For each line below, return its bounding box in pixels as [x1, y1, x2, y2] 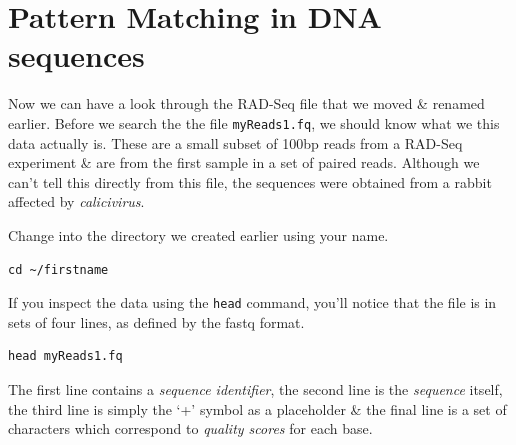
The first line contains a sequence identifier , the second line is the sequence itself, [8, 378, 503, 399]
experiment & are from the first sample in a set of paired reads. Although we [8, 152, 480, 173]
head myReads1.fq [8, 349, 123, 364]
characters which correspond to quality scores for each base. [8, 418, 373, 439]
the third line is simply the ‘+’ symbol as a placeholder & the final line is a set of [8, 398, 507, 419]
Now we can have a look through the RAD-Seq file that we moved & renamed [8, 93, 485, 114]
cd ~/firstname [8, 262, 109, 277]
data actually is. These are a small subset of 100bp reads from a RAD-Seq [8, 132, 463, 153]
